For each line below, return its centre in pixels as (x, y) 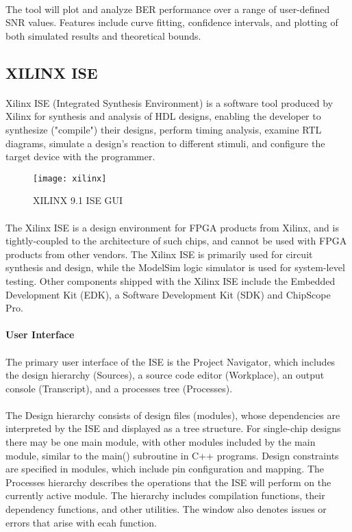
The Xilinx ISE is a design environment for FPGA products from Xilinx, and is (172, 227)
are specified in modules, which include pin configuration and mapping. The (165, 469)
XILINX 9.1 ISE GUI (78, 200)
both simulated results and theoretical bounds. (103, 35)
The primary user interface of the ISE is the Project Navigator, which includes (171, 361)
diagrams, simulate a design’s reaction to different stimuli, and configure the (165, 143)
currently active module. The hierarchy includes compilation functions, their (165, 495)
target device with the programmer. (80, 156)
